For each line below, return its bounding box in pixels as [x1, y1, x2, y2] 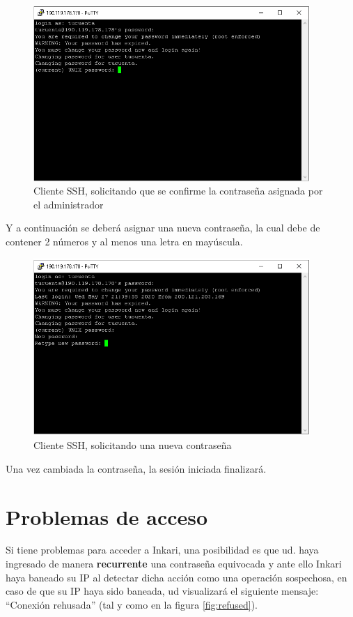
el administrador [33, 197, 104, 211]
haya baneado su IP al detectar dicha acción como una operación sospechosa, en [6, 570, 347, 584]
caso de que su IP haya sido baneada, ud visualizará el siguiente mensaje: [6, 584, 319, 598]
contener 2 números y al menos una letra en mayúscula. [6, 234, 243, 248]
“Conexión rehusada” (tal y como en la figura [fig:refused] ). [6, 597, 258, 611]
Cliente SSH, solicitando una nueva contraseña [33, 438, 232, 452]
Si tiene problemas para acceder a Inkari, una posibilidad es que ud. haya [6, 542, 319, 557]
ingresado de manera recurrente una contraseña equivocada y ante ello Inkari [6, 556, 342, 571]
